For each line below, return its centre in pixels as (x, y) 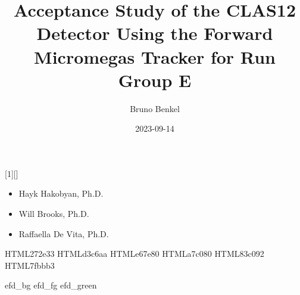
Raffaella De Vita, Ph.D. (64, 233)
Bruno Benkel (155, 108)
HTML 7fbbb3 (30, 265)
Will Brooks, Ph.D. (54, 214)
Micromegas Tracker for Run (155, 56)
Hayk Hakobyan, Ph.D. (61, 193)
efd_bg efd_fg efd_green (51, 285)
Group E (155, 80)
